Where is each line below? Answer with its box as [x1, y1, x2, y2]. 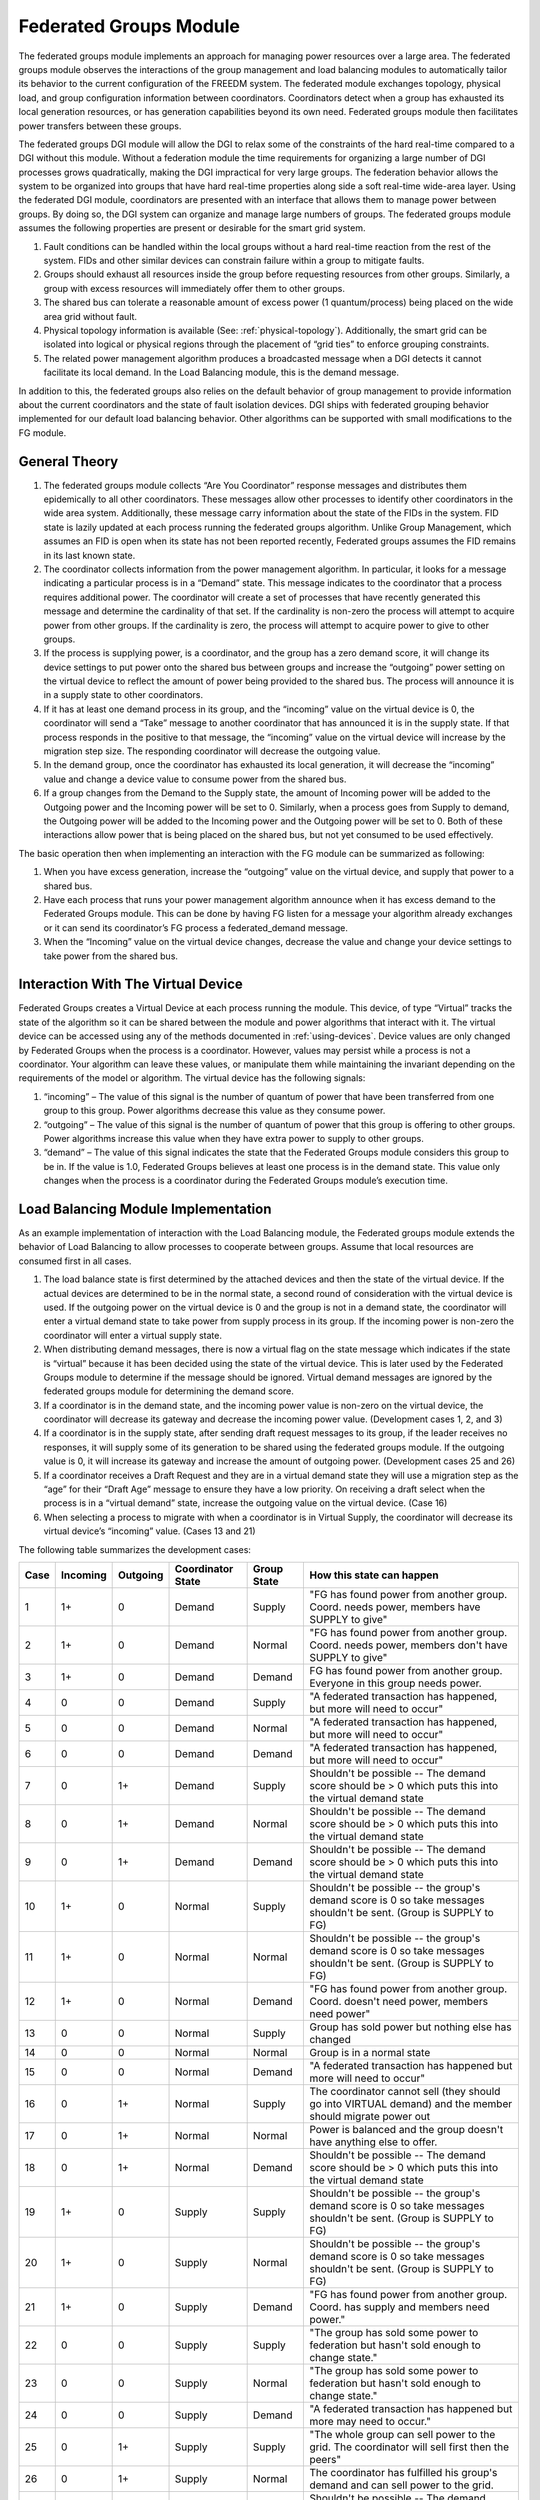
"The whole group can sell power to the [309, 2427, 496, 2441]
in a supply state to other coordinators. [43, 689, 204, 701]
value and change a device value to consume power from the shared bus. [43, 773, 347, 785]
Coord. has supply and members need [309, 2300, 490, 2314]
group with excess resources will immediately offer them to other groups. [43, 282, 345, 294]
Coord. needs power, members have [309, 1600, 481, 1614]
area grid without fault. [43, 310, 138, 322]
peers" [309, 2452, 342, 2466]
